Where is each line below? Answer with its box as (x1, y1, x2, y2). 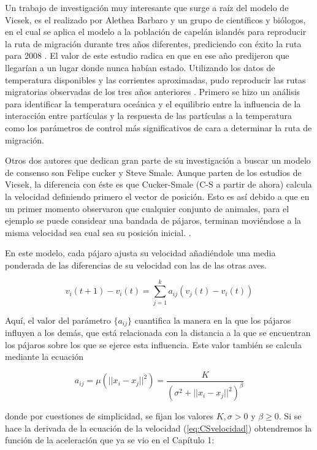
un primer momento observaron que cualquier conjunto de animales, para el (5, 202, 289, 215)
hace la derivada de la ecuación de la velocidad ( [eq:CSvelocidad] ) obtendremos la (5, 421, 312, 434)
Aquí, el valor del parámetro (5, 313, 111, 326)
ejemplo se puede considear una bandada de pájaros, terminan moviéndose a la (5, 214, 302, 227)
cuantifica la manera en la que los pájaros (134, 313, 291, 326)
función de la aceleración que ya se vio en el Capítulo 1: (5, 433, 215, 446)
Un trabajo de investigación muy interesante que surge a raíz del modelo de (5, 1, 289, 13)
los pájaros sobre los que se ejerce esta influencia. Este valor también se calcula (5, 338, 302, 351)
